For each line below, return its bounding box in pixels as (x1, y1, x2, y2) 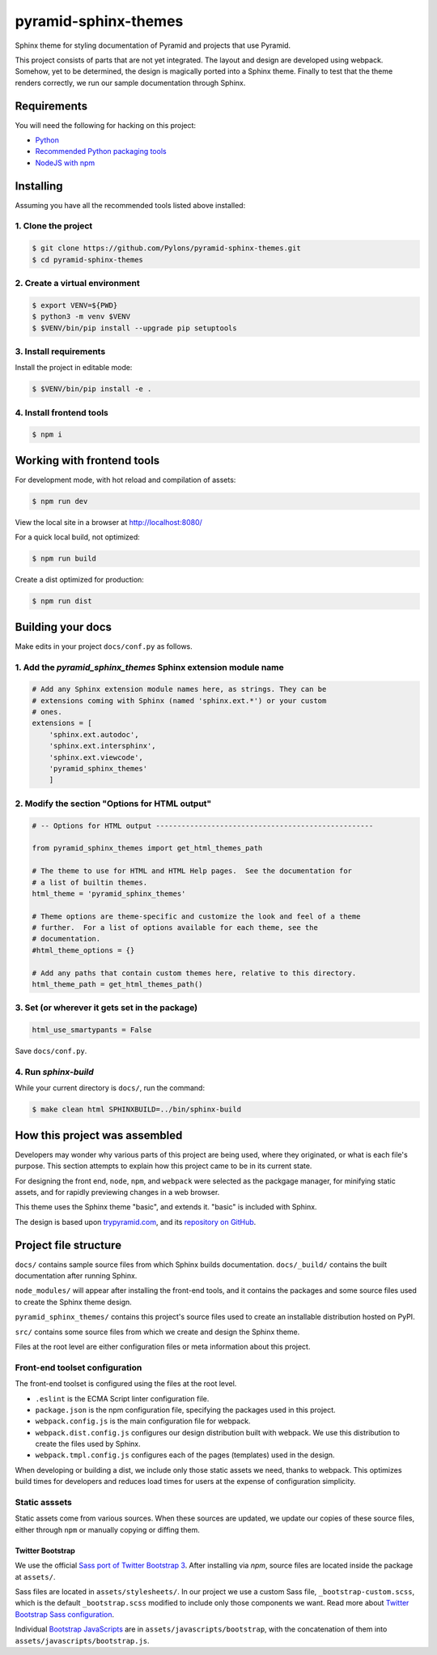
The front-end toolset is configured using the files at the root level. (15, 1379, 237, 1388)
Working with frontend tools (15, 454, 160, 467)
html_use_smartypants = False (32, 1026, 152, 1034)
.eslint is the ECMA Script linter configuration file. (35, 1393, 210, 1403)
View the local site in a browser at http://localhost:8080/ (15, 517, 202, 527)
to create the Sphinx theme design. (15, 1297, 133, 1307)
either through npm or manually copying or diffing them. (15, 1525, 200, 1534)
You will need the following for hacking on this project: (15, 120, 197, 130)
